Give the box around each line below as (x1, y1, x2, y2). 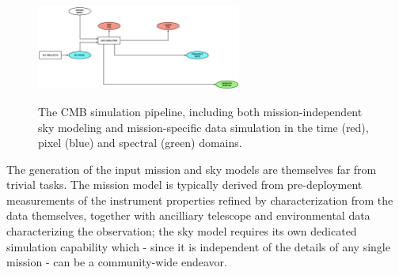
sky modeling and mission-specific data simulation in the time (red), (38, 119, 369, 135)
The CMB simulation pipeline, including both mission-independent (38, 103, 363, 119)
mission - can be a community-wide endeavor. (6, 254, 227, 270)
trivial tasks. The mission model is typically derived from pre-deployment (6, 176, 363, 193)
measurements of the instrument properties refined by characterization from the (6, 191, 393, 208)
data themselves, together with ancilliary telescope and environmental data (6, 207, 370, 224)
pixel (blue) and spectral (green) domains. (38, 134, 242, 151)
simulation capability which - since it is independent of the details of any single (6, 238, 390, 254)
